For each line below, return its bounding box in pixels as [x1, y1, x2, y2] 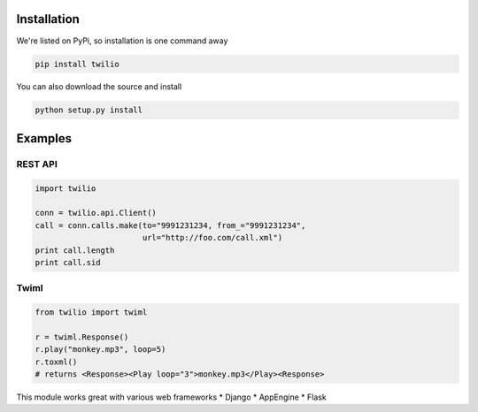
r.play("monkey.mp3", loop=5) [35, 345, 166, 355]
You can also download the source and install [16, 81, 182, 92]
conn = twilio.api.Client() [35, 208, 157, 218]
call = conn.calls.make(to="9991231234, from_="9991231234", [35, 220, 306, 230]
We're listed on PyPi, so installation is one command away [16, 35, 228, 46]
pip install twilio [35, 58, 119, 69]
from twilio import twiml [35, 308, 148, 317]
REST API [16, 157, 58, 170]
